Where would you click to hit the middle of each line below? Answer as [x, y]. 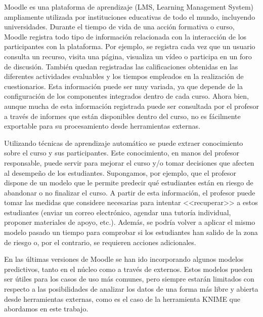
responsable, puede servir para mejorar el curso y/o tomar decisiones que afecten [129, 162]
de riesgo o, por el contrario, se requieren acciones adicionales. [100, 242]
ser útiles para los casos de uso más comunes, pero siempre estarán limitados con [129, 279]
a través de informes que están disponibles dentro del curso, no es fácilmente [122, 116]
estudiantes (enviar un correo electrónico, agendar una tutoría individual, [118, 212]
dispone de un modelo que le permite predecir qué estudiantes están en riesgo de [129, 183]
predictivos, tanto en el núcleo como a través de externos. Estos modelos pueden [128, 269]
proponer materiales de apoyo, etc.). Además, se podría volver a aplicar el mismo [130, 222]
